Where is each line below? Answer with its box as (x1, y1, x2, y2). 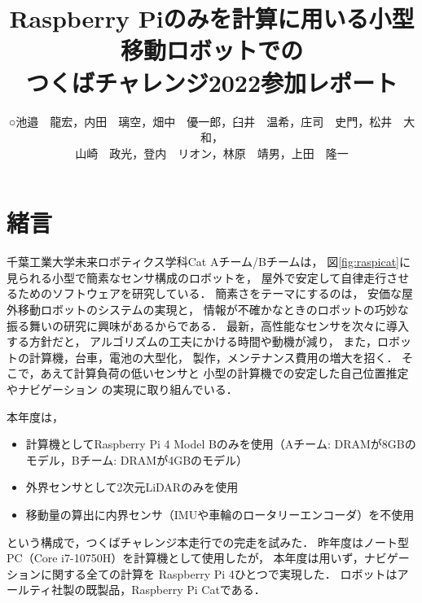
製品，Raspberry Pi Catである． (97, 581, 266, 598)
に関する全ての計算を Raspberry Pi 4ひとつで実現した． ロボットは (40, 565, 398, 582)
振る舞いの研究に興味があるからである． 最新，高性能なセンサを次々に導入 (7, 317, 410, 334)
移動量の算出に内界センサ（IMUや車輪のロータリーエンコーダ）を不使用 (25, 505, 415, 522)
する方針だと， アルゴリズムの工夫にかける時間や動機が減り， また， (7, 333, 378, 350)
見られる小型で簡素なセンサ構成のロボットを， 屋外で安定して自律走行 (7, 269, 387, 286)
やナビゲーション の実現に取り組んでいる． (7, 380, 238, 397)
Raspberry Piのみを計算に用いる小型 (9, 2, 415, 35)
